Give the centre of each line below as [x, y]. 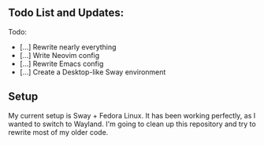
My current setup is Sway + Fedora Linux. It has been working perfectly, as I [132, 115]
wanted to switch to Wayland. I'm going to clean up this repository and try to [132, 124]
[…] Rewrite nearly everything [68, 47]
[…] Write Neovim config [59, 55]
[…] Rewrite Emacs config [61, 63]
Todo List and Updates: [66, 13]
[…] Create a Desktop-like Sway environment [93, 72]
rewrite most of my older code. [58, 132]
